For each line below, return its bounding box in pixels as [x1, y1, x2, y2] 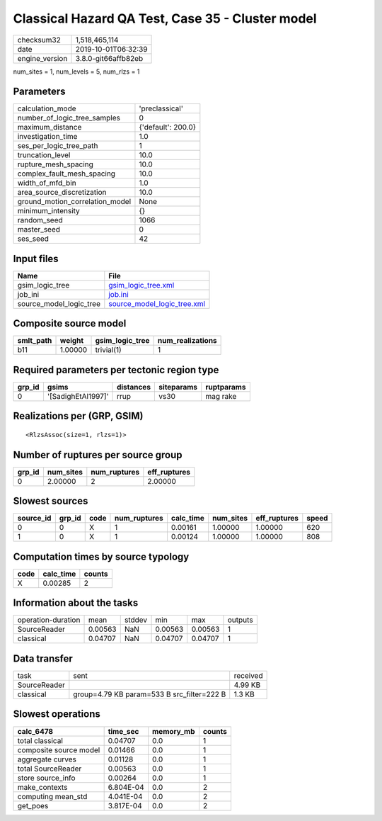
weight [59, 336, 84, 346]
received [233, 670, 263, 680]
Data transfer [13, 652, 74, 664]
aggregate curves [17, 754, 77, 764]
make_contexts [17, 782, 68, 792]
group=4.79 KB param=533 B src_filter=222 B [73, 689, 226, 699]
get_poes [17, 800, 49, 810]
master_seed [17, 225, 60, 234]
